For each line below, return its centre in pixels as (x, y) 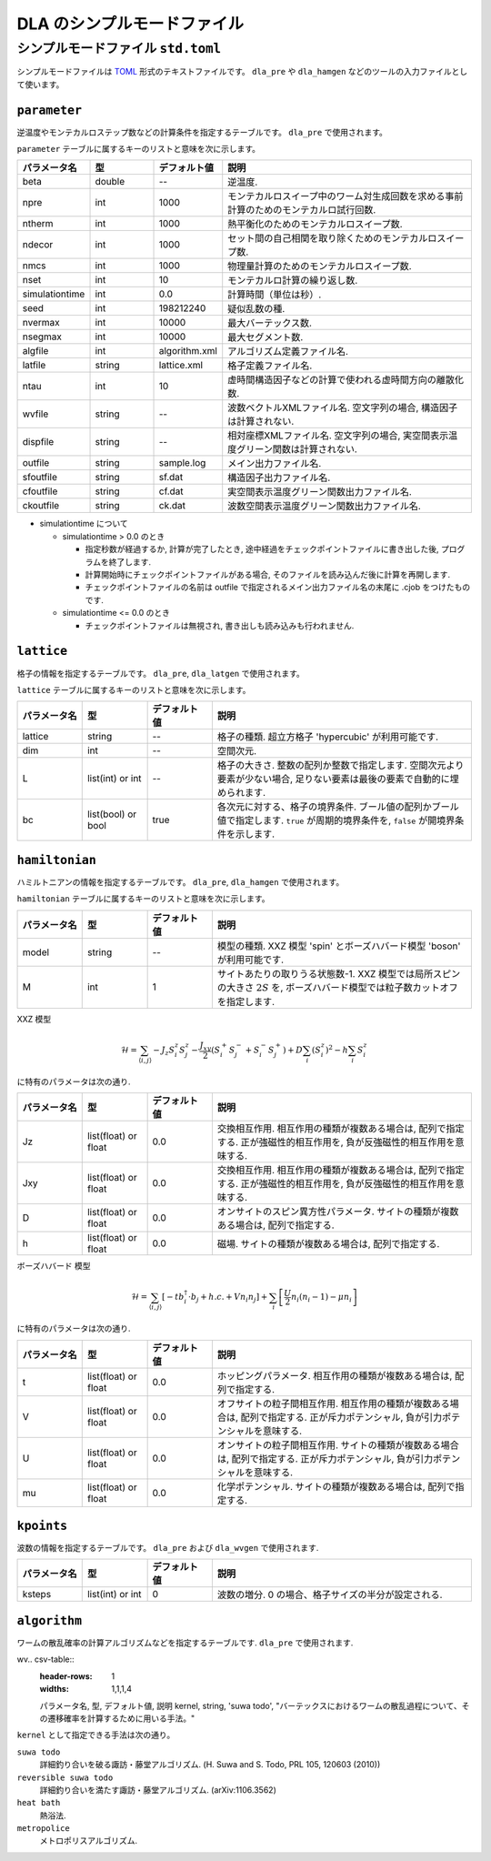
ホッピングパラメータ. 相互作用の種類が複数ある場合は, (335, 1375)
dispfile (38, 442)
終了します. (130, 562)
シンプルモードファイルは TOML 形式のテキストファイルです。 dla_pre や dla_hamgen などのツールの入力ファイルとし (242, 72)
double (110, 182)
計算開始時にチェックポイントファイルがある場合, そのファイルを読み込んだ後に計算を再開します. (268, 575)
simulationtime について (84, 524)
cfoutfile (40, 491)
